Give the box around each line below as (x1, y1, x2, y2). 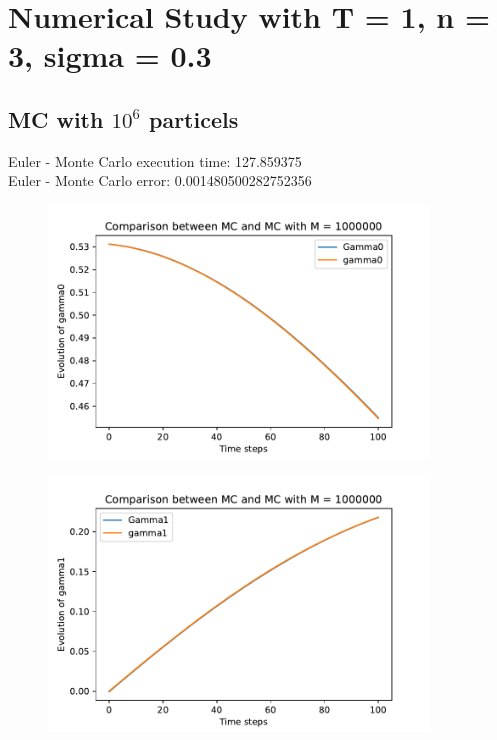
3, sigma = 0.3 (8, 35, 212, 76)
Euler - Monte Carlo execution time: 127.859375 (8, 150, 302, 171)
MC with (8, 103, 104, 134)
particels (149, 103, 239, 134)
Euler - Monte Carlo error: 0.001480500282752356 (8, 170, 312, 191)
